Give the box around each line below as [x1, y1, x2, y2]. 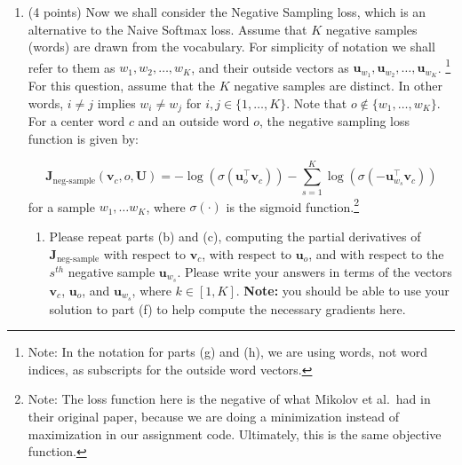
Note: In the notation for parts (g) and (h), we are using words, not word [28, 343, 428, 361]
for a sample [28, 197, 95, 216]
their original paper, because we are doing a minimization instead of [28, 407, 400, 426]
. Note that [286, 93, 347, 112]
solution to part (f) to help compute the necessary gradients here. [49, 299, 406, 318]
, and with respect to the [308, 244, 444, 263]
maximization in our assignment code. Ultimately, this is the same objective [28, 424, 442, 443]
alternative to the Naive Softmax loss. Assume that [28, 20, 307, 38]
